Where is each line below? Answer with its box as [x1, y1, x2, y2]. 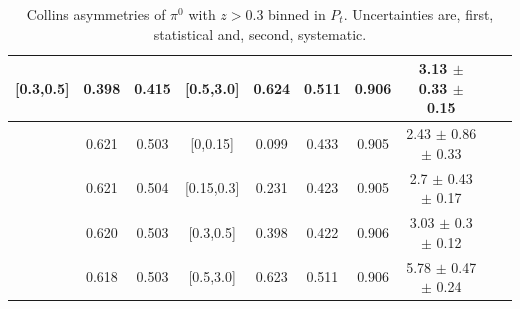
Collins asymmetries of [26, 4, 166, 24]
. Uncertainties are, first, [343, 4, 494, 24]
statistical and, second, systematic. [153, 23, 367, 44]
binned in [268, 4, 326, 24]
